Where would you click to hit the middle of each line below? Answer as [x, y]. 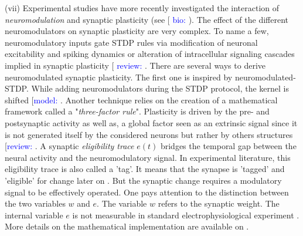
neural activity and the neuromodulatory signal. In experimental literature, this [148, 157]
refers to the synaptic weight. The [219, 203]
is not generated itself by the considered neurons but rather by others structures [149, 134]
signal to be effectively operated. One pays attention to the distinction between [147, 192]
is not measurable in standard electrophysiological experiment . [186, 215]
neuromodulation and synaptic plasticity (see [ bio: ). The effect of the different [147, 19]
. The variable [122, 203]
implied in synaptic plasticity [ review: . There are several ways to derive [135, 65]
